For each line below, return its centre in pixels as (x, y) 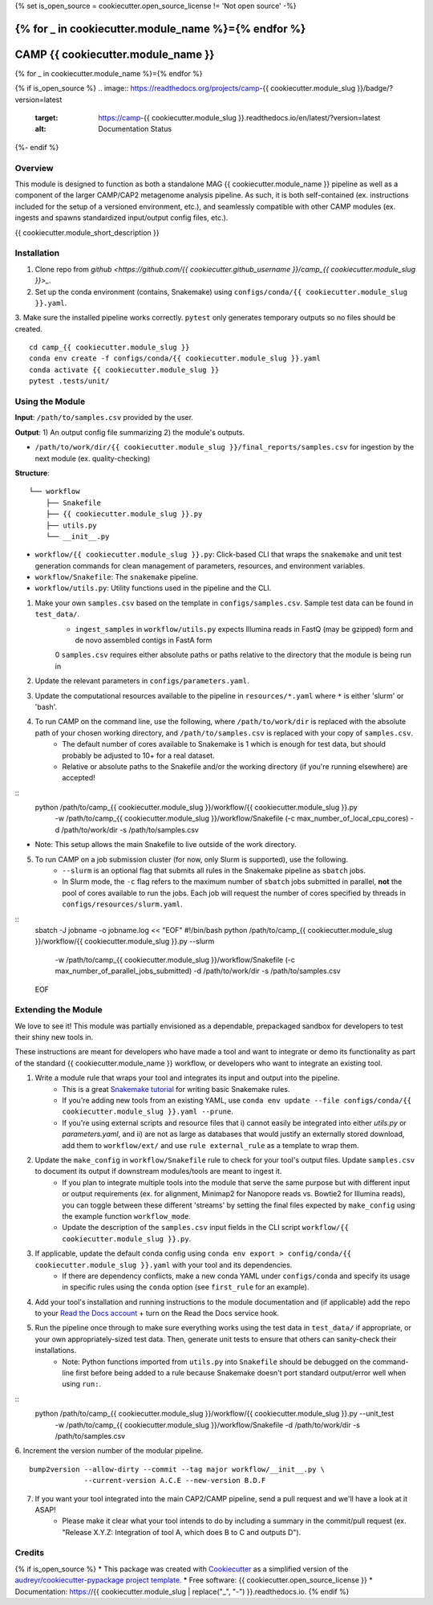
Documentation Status (135, 129)
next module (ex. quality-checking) (93, 458)
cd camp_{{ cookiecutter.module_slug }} (109, 348)
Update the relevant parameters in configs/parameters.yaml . (142, 681)
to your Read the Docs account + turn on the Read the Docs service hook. (157, 1314)
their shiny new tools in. (54, 1037)
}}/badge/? (375, 88)
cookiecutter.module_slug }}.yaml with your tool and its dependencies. (164, 1265)
